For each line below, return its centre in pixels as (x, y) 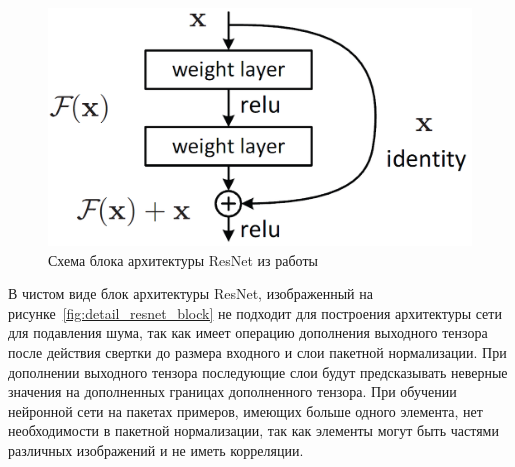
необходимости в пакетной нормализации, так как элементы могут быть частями (253, 430)
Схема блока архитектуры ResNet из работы (183, 259)
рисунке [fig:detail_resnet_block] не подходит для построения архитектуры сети (255, 312)
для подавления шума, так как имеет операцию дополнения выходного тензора (248, 332)
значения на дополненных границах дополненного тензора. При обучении (232, 391)
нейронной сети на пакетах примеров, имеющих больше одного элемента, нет (245, 410)
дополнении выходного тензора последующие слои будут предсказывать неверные (258, 371)
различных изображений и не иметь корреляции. (156, 450)
